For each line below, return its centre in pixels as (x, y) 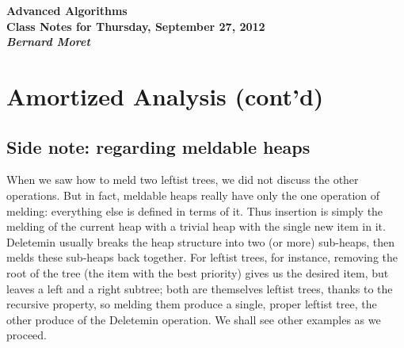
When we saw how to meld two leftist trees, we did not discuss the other (183, 180)
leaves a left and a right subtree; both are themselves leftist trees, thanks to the (200, 288)
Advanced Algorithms (67, 10)
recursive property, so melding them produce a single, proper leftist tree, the (192, 304)
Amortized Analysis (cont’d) (165, 96)
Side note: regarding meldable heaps (158, 146)
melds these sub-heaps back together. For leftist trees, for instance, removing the (202, 257)
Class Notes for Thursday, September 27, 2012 (136, 26)
